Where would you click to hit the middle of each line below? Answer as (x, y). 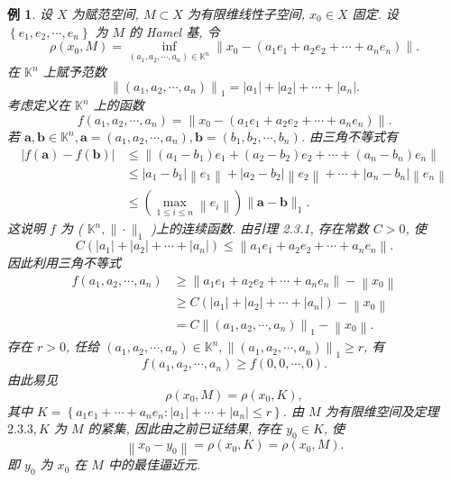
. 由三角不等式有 (350, 136)
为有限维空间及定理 (382, 410)
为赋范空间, (105, 14)
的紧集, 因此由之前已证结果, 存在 (185, 428)
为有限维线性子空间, (246, 14)
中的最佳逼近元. (154, 464)
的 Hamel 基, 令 (175, 31)
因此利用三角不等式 (64, 262)
